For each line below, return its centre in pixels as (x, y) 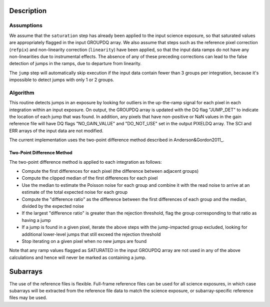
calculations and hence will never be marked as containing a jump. (78, 257)
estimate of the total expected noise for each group (74, 192)
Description (28, 11)
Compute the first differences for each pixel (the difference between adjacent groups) (110, 171)
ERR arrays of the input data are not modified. (56, 131)
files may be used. (28, 297)
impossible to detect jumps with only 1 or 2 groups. (62, 80)
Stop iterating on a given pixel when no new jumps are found (84, 241)
